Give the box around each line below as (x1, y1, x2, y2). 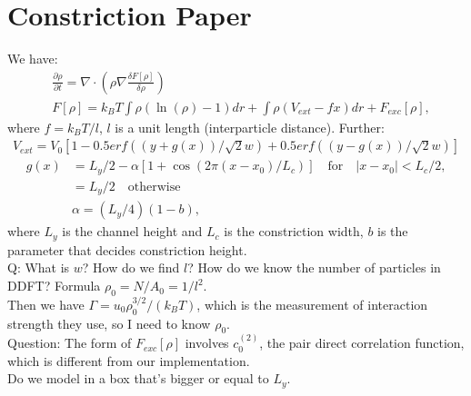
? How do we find (82, 258, 180, 277)
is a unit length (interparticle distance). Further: (115, 117, 385, 136)
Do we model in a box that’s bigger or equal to (7, 369, 269, 388)
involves (185, 333, 229, 352)
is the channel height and (62, 222, 203, 241)
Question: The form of (7, 333, 132, 352)
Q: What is (7, 258, 70, 277)
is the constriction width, (224, 222, 364, 241)
